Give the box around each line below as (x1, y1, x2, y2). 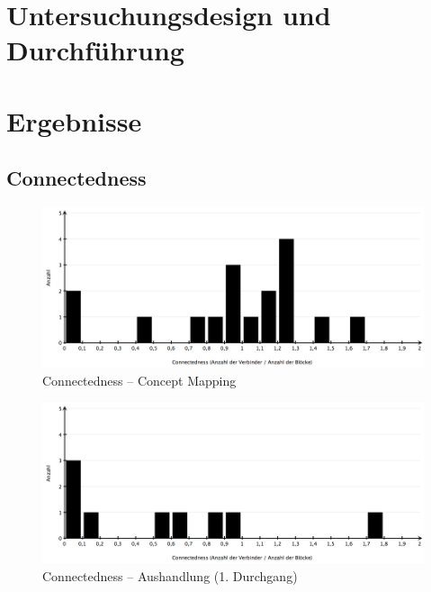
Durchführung (6, 32, 184, 68)
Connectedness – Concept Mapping (42, 371, 237, 390)
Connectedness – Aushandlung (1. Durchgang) (42, 566, 298, 585)
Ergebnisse (6, 102, 142, 139)
